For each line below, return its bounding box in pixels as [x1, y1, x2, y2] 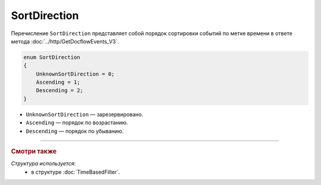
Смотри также [11, 148, 57, 156]
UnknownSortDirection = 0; [36, 70, 115, 77]
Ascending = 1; [36, 79, 80, 86]
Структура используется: [11, 160, 76, 167]
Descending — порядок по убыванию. [26, 127, 124, 134]
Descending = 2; [36, 87, 83, 94]
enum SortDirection [23, 54, 80, 61]
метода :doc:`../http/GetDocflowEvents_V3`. [11, 37, 119, 45]
